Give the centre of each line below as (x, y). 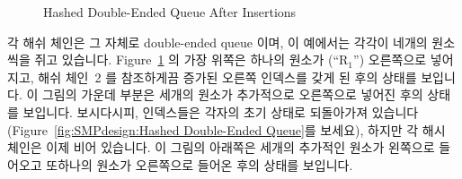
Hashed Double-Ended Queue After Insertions (170, 12)
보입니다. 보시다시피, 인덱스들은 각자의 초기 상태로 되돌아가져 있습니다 (221, 111)
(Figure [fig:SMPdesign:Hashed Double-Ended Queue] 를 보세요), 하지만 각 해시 (227, 129)
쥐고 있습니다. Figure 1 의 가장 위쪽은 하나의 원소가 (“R (191, 60)
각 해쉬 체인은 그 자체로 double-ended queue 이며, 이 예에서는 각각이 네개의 (218, 42)
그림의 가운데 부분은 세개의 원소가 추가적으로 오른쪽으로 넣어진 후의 (232, 94)
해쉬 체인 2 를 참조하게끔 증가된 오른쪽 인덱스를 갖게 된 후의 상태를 (227, 77)
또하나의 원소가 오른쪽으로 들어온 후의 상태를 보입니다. (200, 164)
